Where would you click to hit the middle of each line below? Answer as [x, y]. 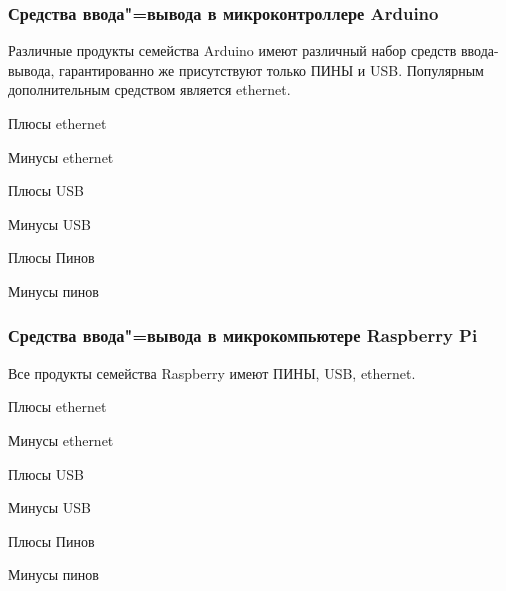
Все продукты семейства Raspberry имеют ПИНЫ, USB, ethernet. [212, 372]
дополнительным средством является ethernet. [149, 89]
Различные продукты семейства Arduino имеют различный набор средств [232, 50]
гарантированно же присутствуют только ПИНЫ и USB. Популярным [271, 69]
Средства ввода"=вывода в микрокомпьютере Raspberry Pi [243, 335]
